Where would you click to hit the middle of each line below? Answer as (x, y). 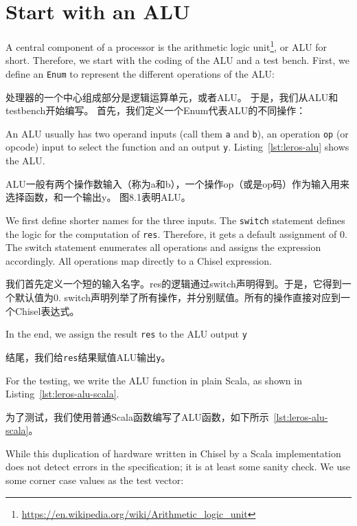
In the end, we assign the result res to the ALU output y (126, 334)
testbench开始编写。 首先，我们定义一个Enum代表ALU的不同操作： (156, 110)
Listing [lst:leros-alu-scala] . (62, 394)
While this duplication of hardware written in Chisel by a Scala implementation (173, 453)
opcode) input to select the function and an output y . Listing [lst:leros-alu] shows (177, 147)
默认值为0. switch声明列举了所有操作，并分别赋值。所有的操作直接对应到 (178, 297)
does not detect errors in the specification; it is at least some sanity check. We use (178, 467)
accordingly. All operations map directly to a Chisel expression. (139, 260)
